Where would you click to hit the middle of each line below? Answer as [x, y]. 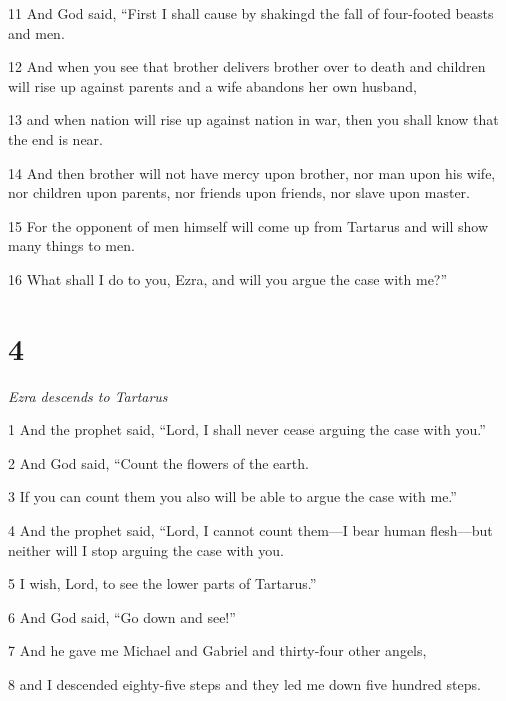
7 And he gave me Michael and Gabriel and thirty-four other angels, [217, 650]
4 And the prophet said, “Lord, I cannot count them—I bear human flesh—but [250, 530]
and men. [36, 32]
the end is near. [56, 138]
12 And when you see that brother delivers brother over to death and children [247, 66]
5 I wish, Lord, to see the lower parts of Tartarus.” [162, 583]
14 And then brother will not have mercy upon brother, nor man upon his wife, [252, 172]
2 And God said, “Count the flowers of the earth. [158, 462]
